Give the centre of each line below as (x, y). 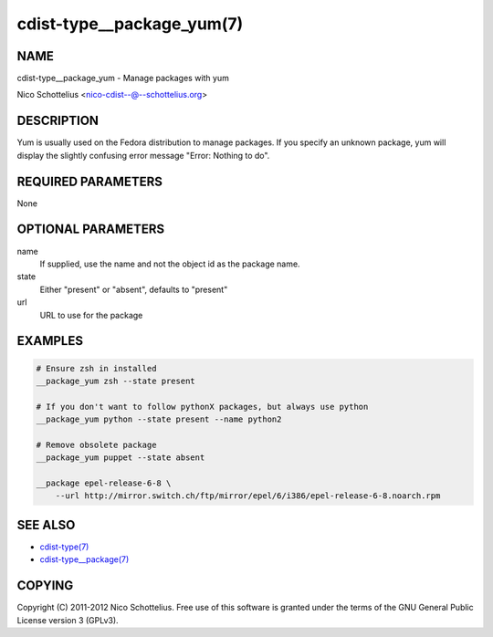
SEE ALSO (46, 525)
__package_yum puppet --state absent (121, 458)
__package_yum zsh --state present (115, 381)
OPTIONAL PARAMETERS (91, 230)
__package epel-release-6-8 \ (104, 483)
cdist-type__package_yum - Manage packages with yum (123, 78)
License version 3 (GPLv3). (68, 620)
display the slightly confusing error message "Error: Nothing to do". (143, 155)
